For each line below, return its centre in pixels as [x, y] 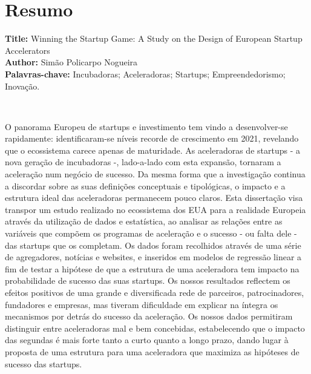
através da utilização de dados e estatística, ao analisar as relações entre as [144, 221]
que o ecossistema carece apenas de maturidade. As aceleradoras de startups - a [152, 150]
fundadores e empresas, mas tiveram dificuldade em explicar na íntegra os [142, 304]
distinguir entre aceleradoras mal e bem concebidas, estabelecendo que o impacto [155, 328]
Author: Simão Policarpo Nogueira [71, 62]
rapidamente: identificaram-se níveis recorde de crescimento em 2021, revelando [152, 138]
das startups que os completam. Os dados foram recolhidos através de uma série [153, 245]
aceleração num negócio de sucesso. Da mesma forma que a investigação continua [155, 174]
